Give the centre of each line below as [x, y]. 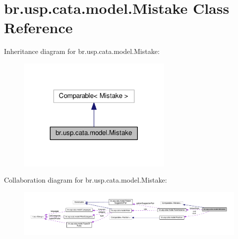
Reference [38, 27]
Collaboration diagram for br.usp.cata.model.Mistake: [86, 180]
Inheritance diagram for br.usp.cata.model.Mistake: [82, 51]
